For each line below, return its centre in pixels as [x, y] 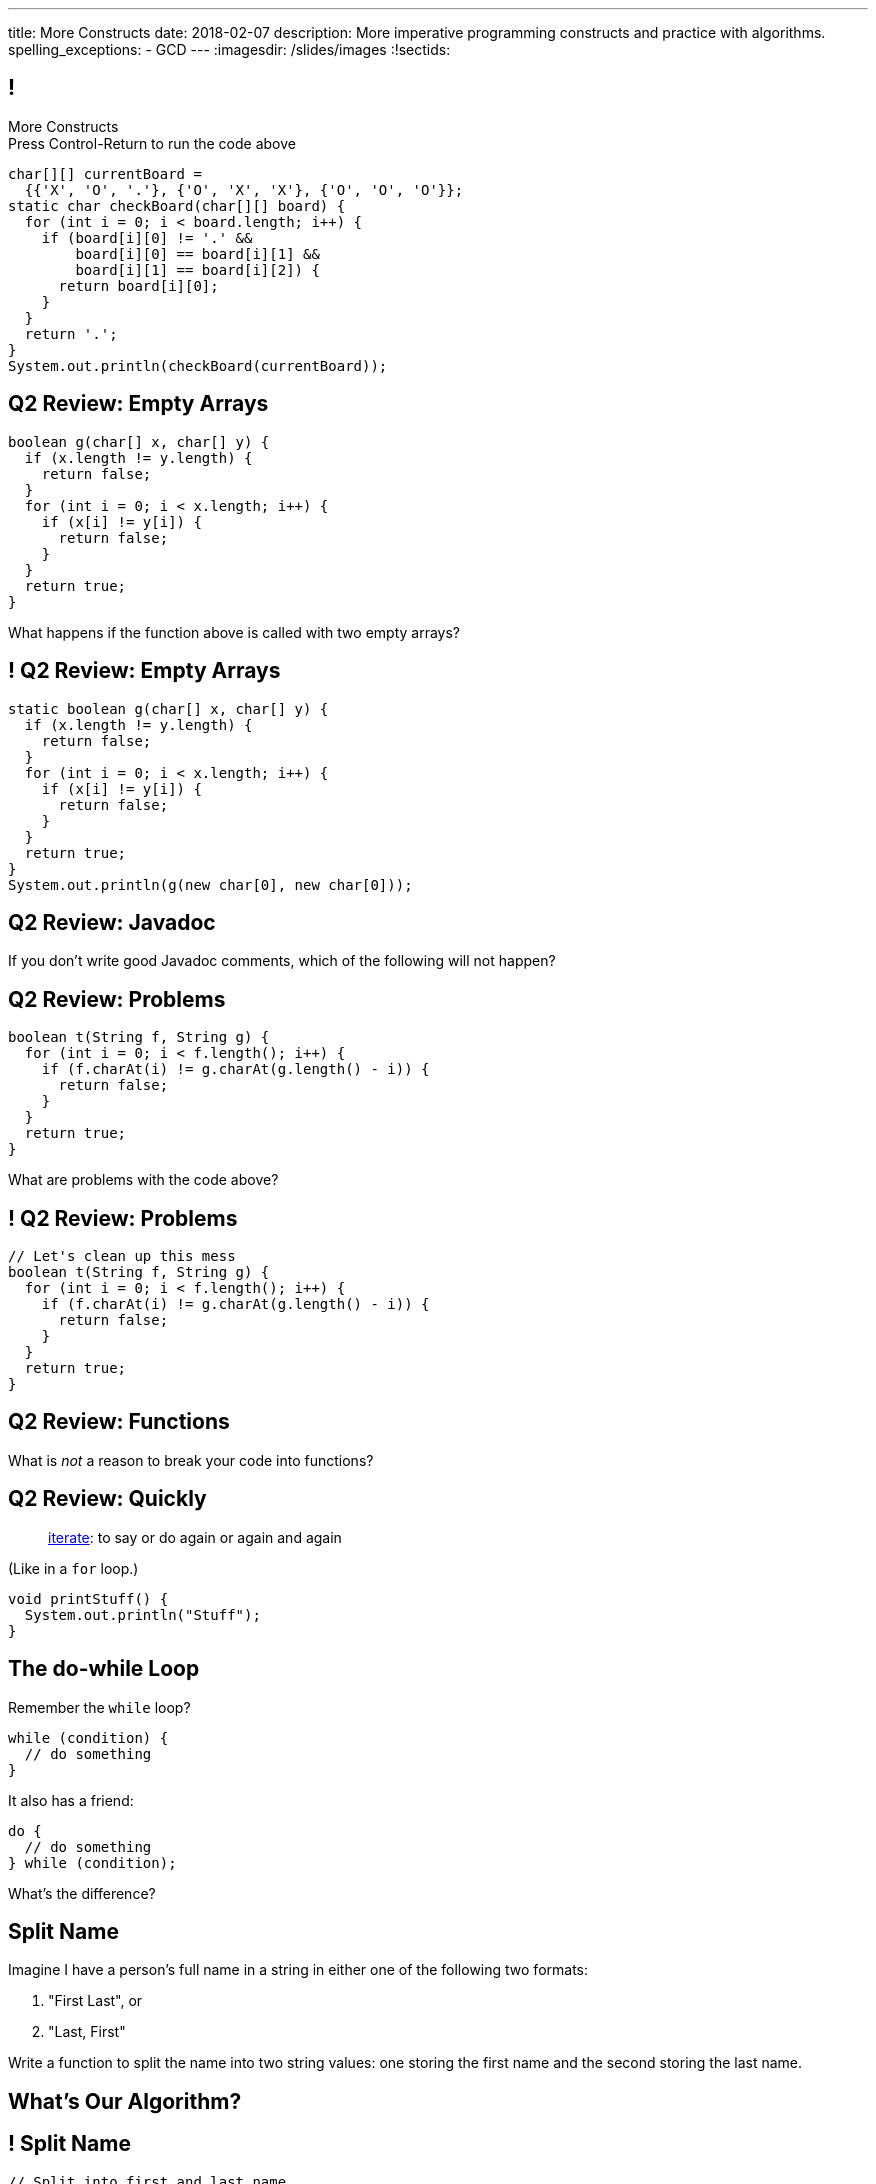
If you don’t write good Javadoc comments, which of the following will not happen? [282, 961]
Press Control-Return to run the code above [152, 143]
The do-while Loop [104, 1669]
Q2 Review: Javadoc [112, 922]
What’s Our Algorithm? [125, 2101]
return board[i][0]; [138, 285]
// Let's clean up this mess [122, 1256]
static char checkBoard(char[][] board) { [177, 205]
